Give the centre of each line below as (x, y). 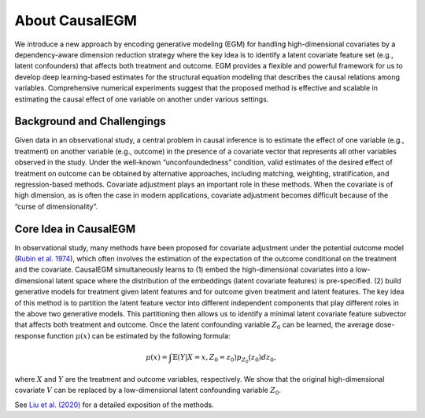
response (30, 335)
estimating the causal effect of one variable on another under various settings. (142, 99)
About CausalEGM (76, 20)
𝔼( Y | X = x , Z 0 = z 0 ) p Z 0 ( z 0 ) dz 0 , (224, 359)
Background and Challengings (91, 122)
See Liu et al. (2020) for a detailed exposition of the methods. (114, 405)
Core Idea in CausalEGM (75, 229)
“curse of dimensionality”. (56, 206)
